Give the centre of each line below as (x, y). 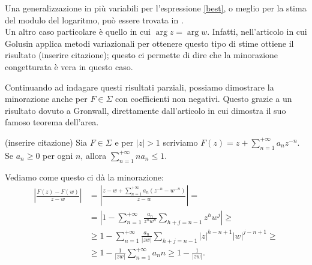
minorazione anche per (46, 99)
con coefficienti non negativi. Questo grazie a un (204, 99)
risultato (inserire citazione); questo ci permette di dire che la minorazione (142, 55)
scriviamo (180, 142)
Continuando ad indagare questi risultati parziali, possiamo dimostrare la (139, 87)
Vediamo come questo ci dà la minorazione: (84, 177)
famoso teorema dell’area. (52, 122)
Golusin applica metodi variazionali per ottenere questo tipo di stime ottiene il (149, 43)
